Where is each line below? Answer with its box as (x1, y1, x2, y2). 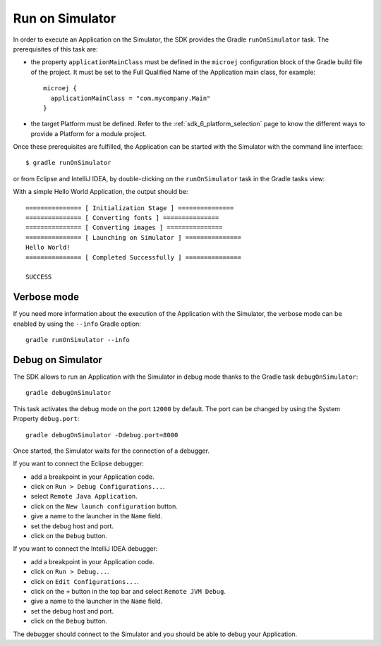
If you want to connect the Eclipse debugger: (13, 459, 145, 468)
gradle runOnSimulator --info (25, 336, 131, 344)
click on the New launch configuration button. (30, 501, 178, 511)
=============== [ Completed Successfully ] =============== (25, 253, 241, 261)
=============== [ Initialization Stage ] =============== (25, 204, 234, 212)
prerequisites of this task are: (13, 44, 98, 53)
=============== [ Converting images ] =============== (25, 224, 223, 232)
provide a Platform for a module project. (30, 129, 147, 138)
